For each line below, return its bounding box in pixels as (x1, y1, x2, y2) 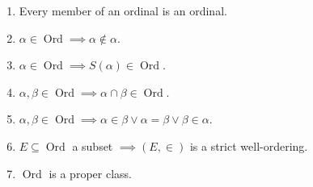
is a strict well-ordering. (189, 137, 308, 154)
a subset (72, 137, 113, 154)
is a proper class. (49, 164, 132, 181)
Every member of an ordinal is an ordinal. (19, 2, 227, 19)
